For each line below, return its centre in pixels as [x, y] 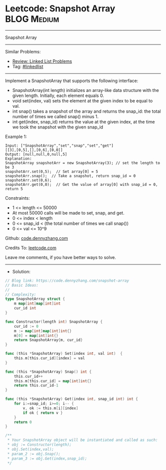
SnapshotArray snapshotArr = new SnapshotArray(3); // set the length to [83, 163]
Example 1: [16, 136]
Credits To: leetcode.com [31, 248]
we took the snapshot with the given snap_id [58, 127]
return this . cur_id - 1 [36, 385]
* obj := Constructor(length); [39, 445]
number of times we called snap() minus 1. [55, 116]
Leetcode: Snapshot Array [60, 9]
